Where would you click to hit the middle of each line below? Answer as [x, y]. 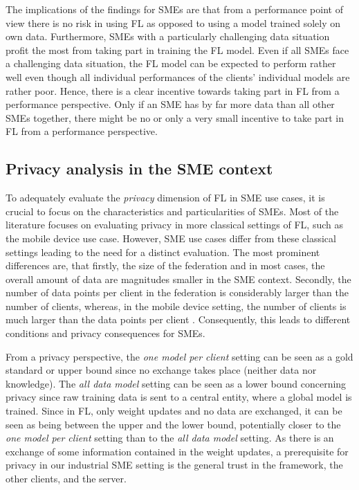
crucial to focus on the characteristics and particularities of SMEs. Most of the [172, 211]
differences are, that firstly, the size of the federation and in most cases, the [165, 265]
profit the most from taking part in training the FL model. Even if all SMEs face [177, 49]
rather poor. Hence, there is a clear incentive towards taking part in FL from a [173, 90]
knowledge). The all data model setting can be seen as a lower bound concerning [176, 383]
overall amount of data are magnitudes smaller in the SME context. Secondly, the [178, 279]
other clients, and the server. [66, 479]
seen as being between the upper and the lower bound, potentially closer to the [173, 424]
